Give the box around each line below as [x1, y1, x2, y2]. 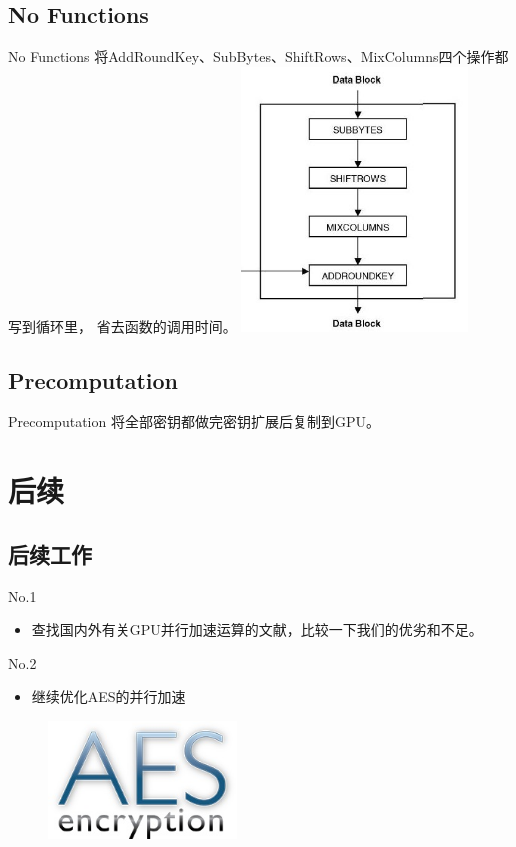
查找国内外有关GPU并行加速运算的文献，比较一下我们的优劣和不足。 [31, 619, 483, 640]
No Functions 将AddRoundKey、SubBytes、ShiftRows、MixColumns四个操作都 [8, 46, 509, 67]
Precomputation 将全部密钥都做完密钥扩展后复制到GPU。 [8, 411, 380, 432]
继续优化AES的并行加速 [31, 686, 186, 707]
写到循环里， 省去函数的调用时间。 [8, 315, 237, 336]
